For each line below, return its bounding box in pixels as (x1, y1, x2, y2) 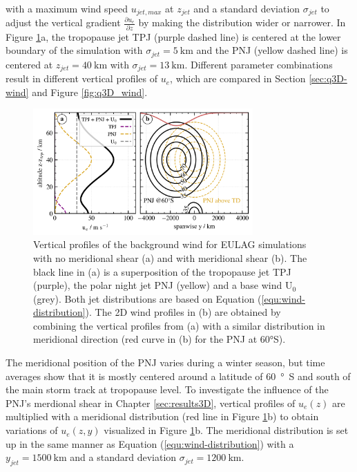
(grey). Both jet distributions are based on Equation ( (33, 291, 262, 305)
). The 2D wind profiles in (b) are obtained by (85, 305, 281, 319)
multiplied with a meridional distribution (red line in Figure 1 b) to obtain (6, 409, 319, 424)
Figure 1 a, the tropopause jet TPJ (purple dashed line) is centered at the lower (6, 29, 341, 44)
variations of (6, 423, 58, 437)
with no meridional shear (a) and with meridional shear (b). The (33, 250, 307, 265)
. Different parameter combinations (184, 57, 333, 71)
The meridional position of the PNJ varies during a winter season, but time (6, 355, 325, 370)
